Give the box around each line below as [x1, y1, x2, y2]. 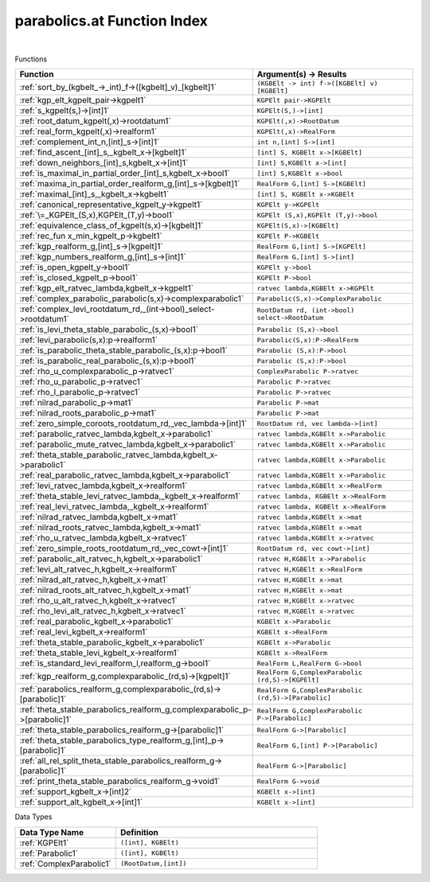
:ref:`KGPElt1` [19, 837, 69, 848]
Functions [14, 54, 48, 64]
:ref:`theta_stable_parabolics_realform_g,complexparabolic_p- [19, 704, 252, 716]
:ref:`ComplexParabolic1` [19, 858, 111, 869]
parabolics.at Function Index [14, 12, 209, 29]
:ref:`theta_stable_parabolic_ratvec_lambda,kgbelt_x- [19, 450, 218, 461]
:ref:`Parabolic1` [19, 848, 79, 859]
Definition [119, 826, 159, 837]
